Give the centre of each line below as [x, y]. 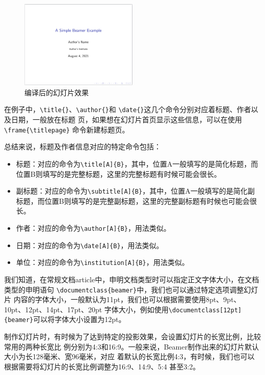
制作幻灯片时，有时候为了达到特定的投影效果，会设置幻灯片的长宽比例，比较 [132, 337]
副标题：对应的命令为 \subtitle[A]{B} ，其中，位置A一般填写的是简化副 [135, 191]
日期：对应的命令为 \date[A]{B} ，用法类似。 [90, 245]
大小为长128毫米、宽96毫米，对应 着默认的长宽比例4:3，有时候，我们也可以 [129, 356]
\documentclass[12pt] [205, 310]
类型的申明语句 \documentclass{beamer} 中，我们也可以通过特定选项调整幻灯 [131, 289]
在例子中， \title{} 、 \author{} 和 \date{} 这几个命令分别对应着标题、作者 [128, 109]
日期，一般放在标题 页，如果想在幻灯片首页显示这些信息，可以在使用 [126, 119]
